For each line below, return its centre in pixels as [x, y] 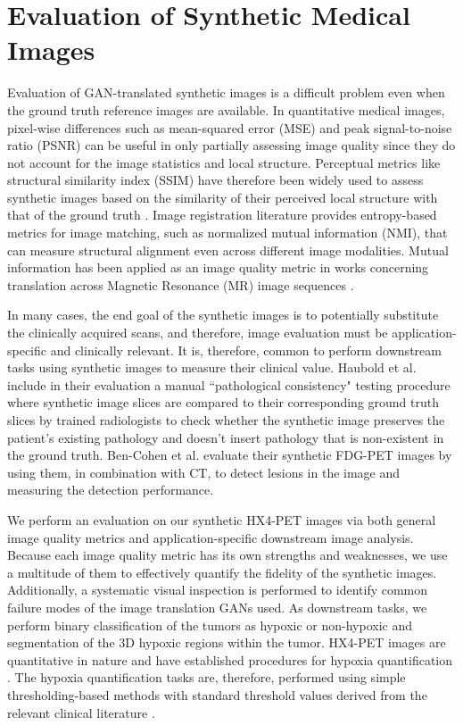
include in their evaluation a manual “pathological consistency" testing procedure [229, 384]
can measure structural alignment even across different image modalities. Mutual [228, 250]
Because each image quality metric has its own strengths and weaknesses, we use [227, 555]
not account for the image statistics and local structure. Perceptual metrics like [224, 162]
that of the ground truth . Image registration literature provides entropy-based [222, 215]
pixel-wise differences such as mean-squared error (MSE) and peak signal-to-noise [230, 127]
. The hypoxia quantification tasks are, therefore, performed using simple [207, 677]
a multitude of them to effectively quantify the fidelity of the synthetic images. [222, 572]
